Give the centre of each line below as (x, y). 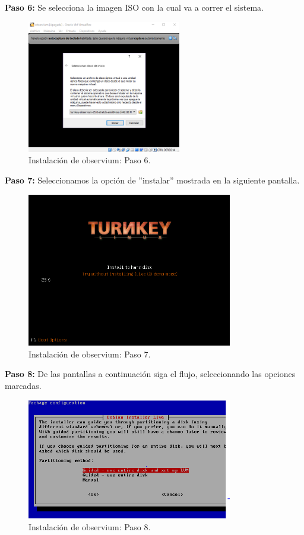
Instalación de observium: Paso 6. (90, 160)
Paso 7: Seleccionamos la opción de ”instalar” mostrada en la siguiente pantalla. (152, 180)
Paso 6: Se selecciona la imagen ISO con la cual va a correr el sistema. (134, 7)
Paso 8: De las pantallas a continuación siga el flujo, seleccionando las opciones (150, 374)
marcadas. (23, 385)
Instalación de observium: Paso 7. (90, 354)
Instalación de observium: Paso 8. (90, 526)
